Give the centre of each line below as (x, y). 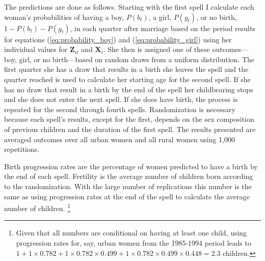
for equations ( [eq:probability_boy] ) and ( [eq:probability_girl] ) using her (118, 39)
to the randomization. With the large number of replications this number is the (128, 186)
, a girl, (160, 17)
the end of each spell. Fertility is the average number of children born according (129, 176)
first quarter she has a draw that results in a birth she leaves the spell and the (126, 69)
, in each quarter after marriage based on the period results (163, 28)
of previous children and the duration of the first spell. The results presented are (130, 129)
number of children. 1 (37, 207)
